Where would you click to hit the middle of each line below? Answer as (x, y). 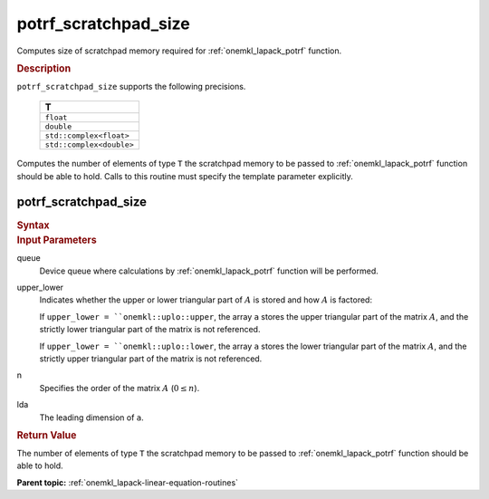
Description (44, 68)
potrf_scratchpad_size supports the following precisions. (131, 86)
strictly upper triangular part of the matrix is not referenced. (151, 359)
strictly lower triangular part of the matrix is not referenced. (150, 330)
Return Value (47, 435)
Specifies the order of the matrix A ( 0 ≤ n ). (120, 388)
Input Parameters (57, 240)
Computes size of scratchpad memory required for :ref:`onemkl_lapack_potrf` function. (179, 51)
